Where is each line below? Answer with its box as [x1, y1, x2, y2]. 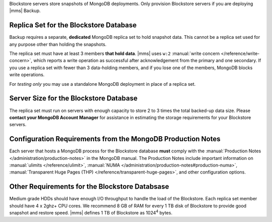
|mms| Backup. [9, 8, 41, 14]
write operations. [9, 72, 45, 78]
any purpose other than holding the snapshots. [9, 41, 107, 47]
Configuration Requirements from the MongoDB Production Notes [9, 135, 221, 143]
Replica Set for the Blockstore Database [9, 21, 137, 30]
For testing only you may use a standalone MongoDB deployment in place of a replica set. [9, 81, 196, 87]
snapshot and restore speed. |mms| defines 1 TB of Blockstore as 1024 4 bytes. [9, 209, 173, 216]
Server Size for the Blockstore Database [9, 94, 138, 103]
